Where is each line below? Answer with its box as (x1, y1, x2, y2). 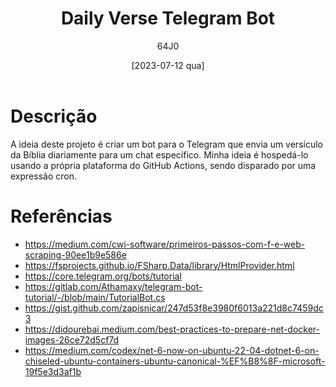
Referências (10, 205, 113, 227)
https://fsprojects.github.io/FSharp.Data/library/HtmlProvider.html (24, 259, 295, 271)
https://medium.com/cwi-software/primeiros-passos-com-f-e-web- (24, 238, 306, 250)
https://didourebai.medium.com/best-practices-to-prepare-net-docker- (24, 323, 321, 335)
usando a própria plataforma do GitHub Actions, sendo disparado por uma (10, 159, 317, 171)
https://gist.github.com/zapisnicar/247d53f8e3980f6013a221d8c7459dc (24, 302, 324, 314)
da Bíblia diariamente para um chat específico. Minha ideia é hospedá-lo (10, 148, 309, 161)
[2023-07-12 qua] (131, 59, 205, 71)
